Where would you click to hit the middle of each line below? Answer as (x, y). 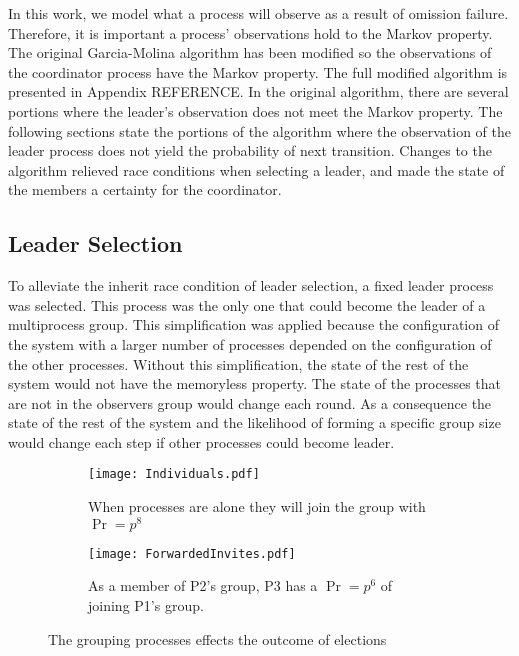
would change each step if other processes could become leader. (201, 441)
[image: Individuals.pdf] (174, 474)
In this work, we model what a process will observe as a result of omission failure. (258, 13)
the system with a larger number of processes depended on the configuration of (250, 343)
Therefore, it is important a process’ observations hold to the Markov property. (250, 32)
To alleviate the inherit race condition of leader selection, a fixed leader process (251, 285)
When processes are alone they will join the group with (257, 506)
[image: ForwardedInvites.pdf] (192, 553)
